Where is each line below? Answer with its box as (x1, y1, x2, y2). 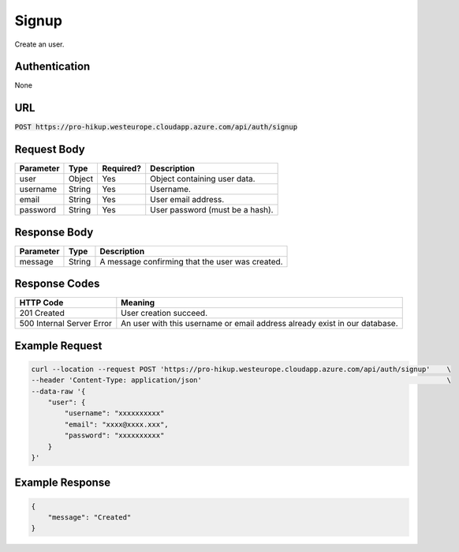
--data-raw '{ (31, 387, 86, 396)
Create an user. (14, 39, 65, 49)
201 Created (19, 308, 65, 319)
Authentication (14, 60, 91, 73)
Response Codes (14, 277, 100, 291)
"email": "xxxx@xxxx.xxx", (64, 419, 169, 429)
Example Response (14, 476, 110, 490)
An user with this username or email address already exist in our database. (121, 318, 398, 329)
